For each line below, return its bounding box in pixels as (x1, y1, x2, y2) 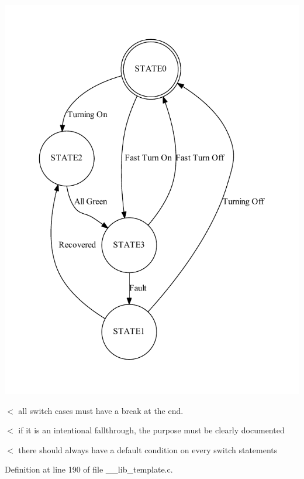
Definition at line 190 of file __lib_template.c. (5, 463, 173, 475)
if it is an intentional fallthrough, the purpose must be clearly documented (18, 424, 285, 436)
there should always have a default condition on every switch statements (18, 443, 278, 456)
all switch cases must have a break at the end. (18, 404, 184, 416)
